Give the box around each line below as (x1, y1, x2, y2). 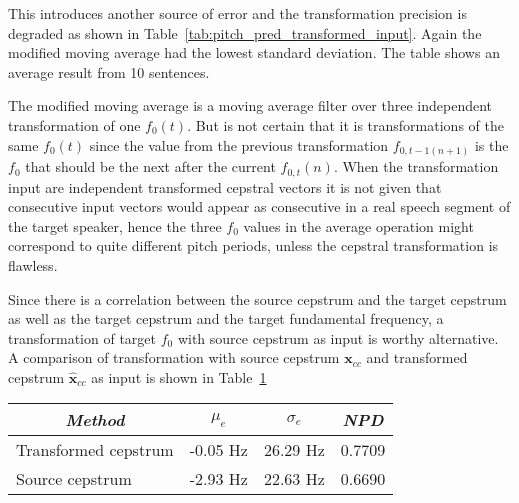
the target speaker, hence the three (8, 215, 222, 236)
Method (65, 408, 125, 432)
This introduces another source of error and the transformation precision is (8, 3, 467, 23)
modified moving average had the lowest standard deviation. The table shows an (8, 42, 500, 63)
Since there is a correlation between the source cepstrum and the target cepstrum (8, 288, 507, 309)
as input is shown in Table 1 (91, 366, 267, 387)
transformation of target (8, 327, 156, 348)
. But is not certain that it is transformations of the (187, 114, 504, 135)
